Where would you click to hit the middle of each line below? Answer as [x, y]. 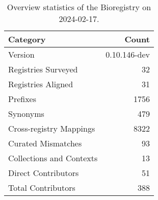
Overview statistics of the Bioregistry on [79, 7]
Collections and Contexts [53, 158]
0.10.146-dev [128, 54]
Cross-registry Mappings [52, 128]
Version [21, 54]
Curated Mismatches [45, 143]
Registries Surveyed [43, 69]
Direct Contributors [44, 173]
